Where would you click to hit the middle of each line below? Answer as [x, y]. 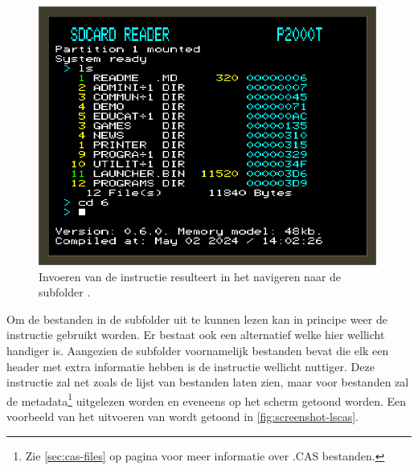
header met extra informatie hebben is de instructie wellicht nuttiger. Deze [191, 366]
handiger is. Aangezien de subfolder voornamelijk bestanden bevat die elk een [198, 350]
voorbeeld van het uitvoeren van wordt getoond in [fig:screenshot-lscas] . [182, 416]
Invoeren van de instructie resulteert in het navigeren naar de [190, 276]
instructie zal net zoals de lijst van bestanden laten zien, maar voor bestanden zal [208, 382]
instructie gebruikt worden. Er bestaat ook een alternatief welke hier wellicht [196, 335]
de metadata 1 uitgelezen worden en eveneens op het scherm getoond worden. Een [207, 399]
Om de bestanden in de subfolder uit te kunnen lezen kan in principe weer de [197, 319]
